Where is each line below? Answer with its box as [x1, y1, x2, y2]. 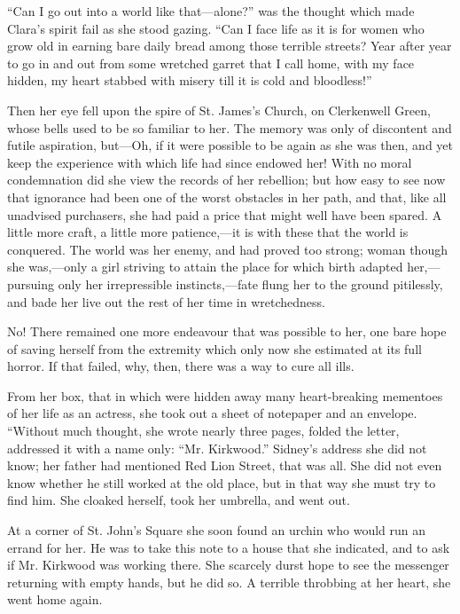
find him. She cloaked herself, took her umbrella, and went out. [7, 491, 350, 509]
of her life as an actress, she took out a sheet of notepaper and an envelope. [7, 404, 417, 422]
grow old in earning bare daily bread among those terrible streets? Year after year [7, 36, 452, 55]
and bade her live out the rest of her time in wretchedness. [7, 292, 325, 311]
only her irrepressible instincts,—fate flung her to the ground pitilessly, [58, 274, 443, 293]
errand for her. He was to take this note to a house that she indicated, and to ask [7, 538, 450, 556]
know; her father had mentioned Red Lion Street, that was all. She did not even [7, 456, 442, 475]
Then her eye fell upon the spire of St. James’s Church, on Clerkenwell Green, [7, 100, 431, 119]
